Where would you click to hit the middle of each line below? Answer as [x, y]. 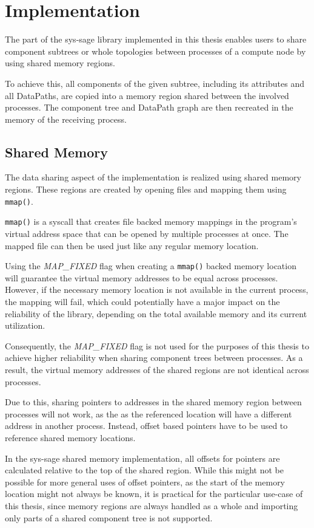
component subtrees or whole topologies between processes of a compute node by [155, 51]
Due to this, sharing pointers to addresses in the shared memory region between [153, 402]
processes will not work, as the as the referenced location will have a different [149, 413]
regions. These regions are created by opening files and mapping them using [146, 189]
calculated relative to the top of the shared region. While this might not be [144, 470]
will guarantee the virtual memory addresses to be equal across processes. [142, 277]
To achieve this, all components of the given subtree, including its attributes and [155, 83]
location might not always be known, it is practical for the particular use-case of [154, 494]
